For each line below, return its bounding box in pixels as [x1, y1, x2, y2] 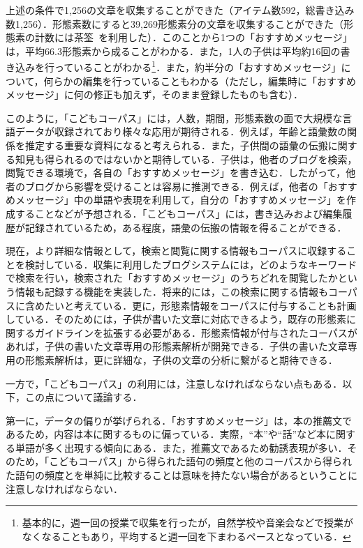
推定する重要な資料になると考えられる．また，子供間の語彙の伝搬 [24, 138, 328, 152]
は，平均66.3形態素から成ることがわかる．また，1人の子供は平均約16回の [6, 43, 341, 58]
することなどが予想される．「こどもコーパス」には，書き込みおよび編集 [15, 206, 343, 220]
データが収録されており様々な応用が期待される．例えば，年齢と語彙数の [15, 124, 348, 139]
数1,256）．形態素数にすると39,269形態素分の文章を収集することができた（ [6, 16, 343, 31]
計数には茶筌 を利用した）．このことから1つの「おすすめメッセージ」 [34, 30, 353, 45]
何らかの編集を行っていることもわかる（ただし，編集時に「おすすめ [43, 73, 356, 88]
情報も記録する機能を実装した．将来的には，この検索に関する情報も [15, 284, 328, 298]
